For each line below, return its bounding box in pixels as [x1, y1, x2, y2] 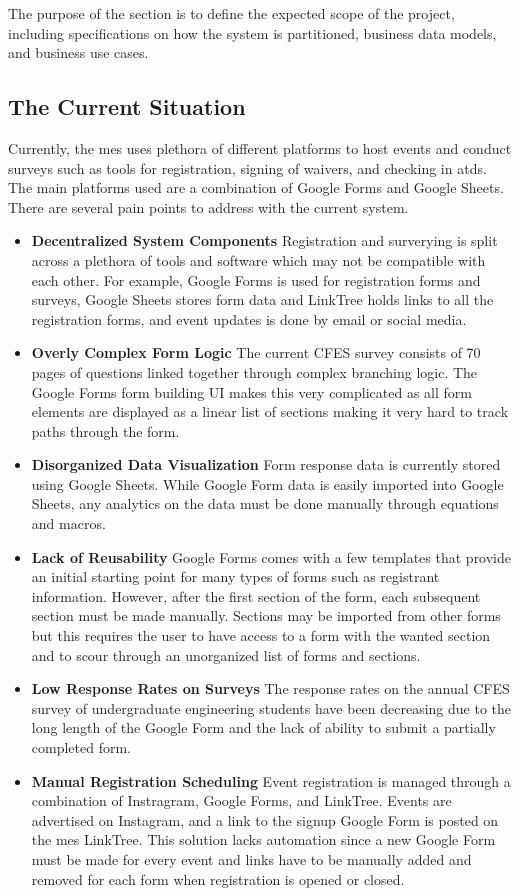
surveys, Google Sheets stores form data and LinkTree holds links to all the [31, 289, 494, 310]
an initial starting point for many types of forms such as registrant [31, 566, 440, 587]
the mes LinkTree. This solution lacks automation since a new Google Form [31, 829, 496, 850]
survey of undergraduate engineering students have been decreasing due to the [31, 697, 512, 718]
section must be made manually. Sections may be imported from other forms [31, 605, 501, 626]
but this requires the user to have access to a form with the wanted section [31, 625, 491, 646]
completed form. [31, 737, 132, 758]
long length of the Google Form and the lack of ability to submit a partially [31, 717, 496, 738]
